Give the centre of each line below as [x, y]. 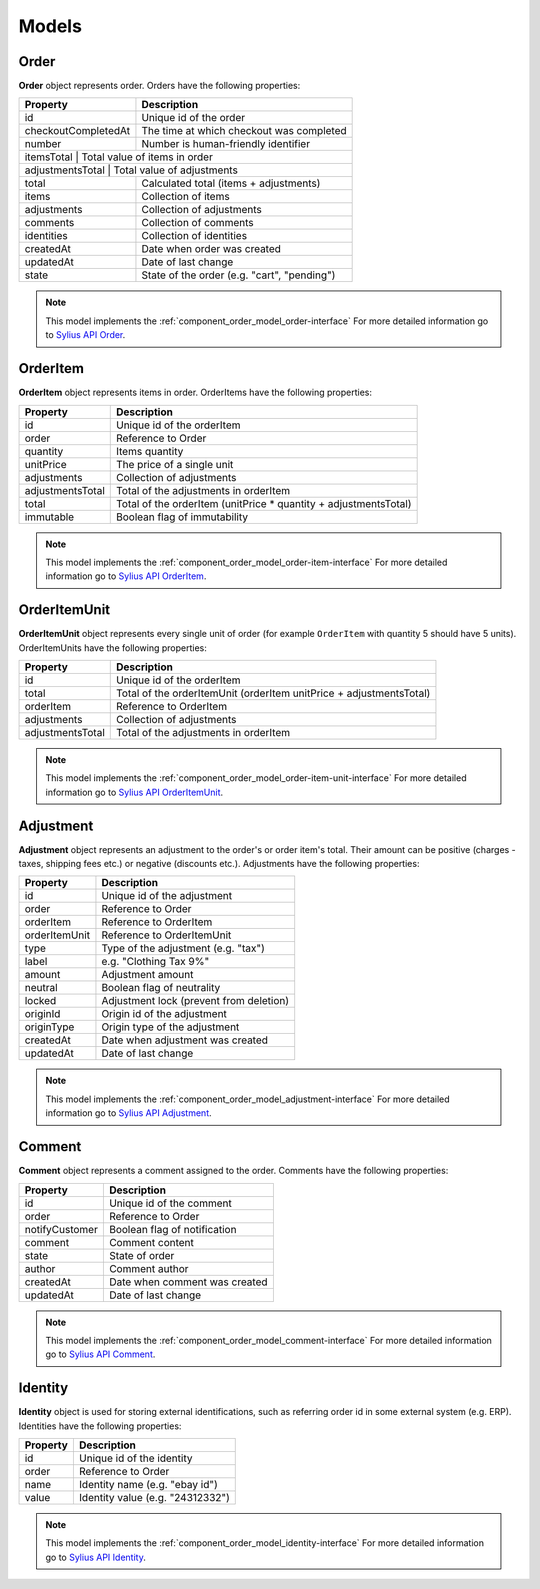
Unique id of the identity [135, 1458]
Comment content [151, 1242]
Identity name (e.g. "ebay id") [148, 1485]
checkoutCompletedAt [77, 131]
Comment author [148, 1268]
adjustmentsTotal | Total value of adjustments [131, 170]
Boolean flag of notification [172, 1229]
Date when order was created [211, 249]
